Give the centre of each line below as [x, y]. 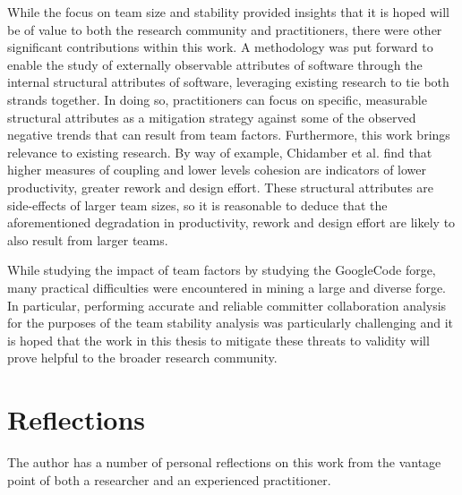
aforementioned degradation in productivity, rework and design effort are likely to [231, 222]
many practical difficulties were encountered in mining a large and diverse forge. [227, 287]
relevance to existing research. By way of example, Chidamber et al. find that [220, 152]
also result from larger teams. [88, 239]
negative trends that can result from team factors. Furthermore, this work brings [229, 135]
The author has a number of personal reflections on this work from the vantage [224, 462]
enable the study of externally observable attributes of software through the [215, 64]
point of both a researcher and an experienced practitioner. [169, 479]
